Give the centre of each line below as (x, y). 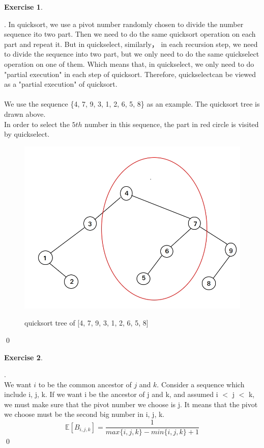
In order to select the (37, 124)
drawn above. (25, 114)
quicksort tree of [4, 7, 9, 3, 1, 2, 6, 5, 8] (86, 323)
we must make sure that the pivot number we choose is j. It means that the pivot (131, 404)
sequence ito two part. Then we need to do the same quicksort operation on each (130, 34)
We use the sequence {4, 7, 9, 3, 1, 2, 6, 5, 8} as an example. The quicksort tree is (132, 104)
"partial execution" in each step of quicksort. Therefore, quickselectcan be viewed (130, 74)
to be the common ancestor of (85, 384)
